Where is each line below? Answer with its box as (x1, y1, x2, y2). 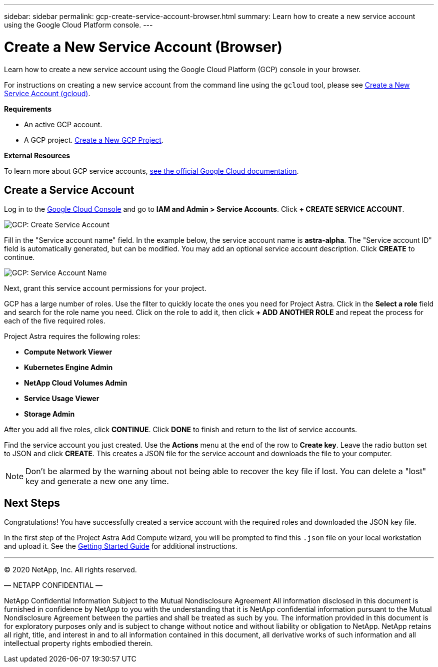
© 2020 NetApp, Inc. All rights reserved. (4, 565, 137, 574)
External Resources (4, 151, 70, 160)
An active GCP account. (24, 120, 102, 129)
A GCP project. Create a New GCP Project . (24, 135, 163, 144)
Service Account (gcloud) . (4, 89, 90, 98)
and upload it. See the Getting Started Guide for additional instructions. (4, 542, 237, 551)
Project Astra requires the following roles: (4, 332, 140, 341)
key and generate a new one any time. (25, 476, 169, 487)
